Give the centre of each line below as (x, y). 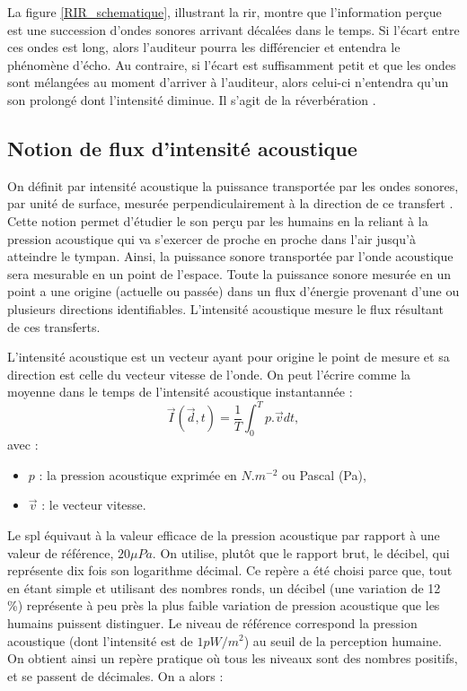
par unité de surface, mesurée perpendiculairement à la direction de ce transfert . (230, 203)
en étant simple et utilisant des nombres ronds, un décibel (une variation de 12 (224, 587)
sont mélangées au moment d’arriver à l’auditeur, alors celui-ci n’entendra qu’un (228, 82)
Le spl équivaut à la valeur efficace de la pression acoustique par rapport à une (224, 534)
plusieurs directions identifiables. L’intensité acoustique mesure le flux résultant (225, 308)
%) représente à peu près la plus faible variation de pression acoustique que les (224, 605)
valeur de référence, (61, 552)
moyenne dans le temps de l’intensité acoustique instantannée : (180, 392)
